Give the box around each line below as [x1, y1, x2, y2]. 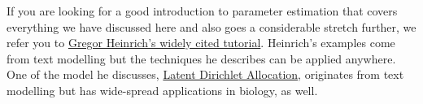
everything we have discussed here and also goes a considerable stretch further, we [7, 18, 416, 35]
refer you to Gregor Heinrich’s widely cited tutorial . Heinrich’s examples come [7, 34, 395, 51]
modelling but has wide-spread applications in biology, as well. [7, 81, 318, 98]
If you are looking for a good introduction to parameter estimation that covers [7, 2, 398, 19]
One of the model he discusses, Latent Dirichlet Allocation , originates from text [7, 66, 404, 83]
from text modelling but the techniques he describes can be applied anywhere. [7, 50, 396, 67]
